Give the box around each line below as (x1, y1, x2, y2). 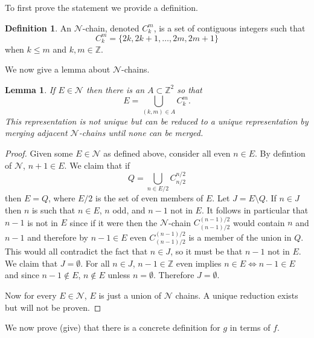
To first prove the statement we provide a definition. (5, 1, 198, 13)
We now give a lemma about (5, 63, 111, 76)
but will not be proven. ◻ (5, 301, 101, 313)
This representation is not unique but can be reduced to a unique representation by (5, 114, 309, 127)
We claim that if (69, 158, 130, 171)
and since (5, 268, 39, 281)
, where (48, 192, 75, 204)
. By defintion (255, 146, 306, 159)
